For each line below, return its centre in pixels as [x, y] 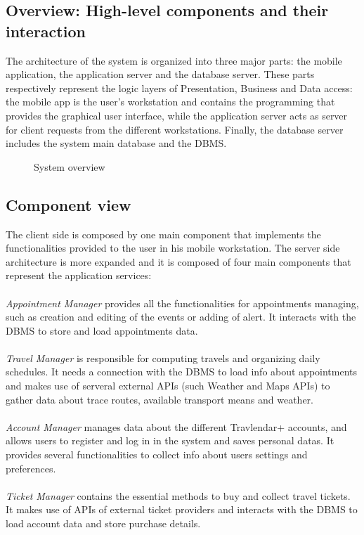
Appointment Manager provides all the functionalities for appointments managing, [182, 303]
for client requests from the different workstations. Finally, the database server [175, 129]
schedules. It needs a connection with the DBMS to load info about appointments [182, 372]
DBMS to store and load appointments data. [102, 330]
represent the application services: [79, 275]
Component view [69, 204]
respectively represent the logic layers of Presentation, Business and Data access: [179, 88]
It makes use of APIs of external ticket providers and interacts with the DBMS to [182, 509]
